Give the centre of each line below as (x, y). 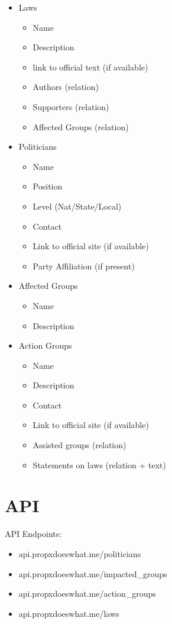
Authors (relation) (66, 87)
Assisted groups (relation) (79, 445)
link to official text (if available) (90, 67)
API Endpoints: (33, 534)
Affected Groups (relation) (81, 126)
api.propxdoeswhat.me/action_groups (87, 594)
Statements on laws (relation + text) (99, 464)
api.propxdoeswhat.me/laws (69, 613)
